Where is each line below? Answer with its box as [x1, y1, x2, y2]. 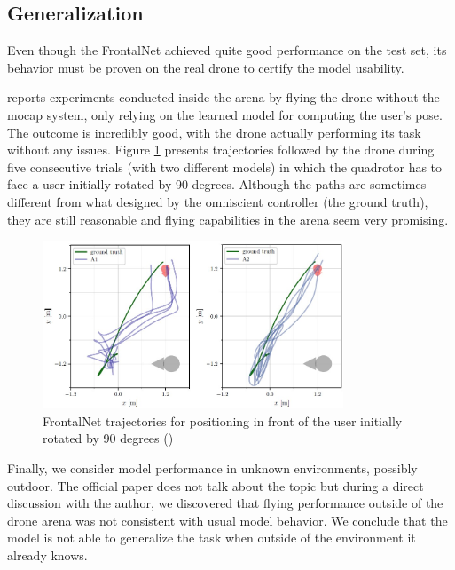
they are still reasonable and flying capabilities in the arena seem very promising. [7, 210, 449, 228]
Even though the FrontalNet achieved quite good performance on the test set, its [7, 41, 447, 59]
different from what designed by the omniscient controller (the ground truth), [7, 192, 428, 210]
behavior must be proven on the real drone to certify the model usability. [7, 58, 404, 76]
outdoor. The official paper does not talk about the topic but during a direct [7, 476, 424, 495]
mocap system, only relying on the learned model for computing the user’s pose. [7, 105, 443, 123]
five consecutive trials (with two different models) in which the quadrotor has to [7, 157, 443, 176]
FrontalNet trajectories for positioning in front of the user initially [43, 411, 403, 430]
